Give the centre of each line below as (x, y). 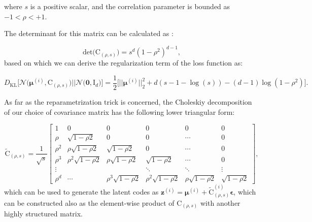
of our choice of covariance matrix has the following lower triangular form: (119, 112)
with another (220, 202)
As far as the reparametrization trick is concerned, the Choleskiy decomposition (128, 101)
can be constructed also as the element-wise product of (89, 202)
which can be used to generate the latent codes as (81, 192)
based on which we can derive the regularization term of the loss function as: (124, 63)
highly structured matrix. (44, 214)
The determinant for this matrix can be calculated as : (89, 33)
